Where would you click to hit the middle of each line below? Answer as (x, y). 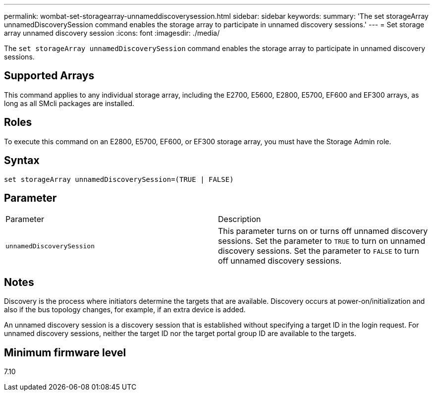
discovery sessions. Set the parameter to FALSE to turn (319, 251)
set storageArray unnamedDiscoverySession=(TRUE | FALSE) (119, 179)
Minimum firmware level (65, 352)
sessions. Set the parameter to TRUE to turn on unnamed (322, 241)
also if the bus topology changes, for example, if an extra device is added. (125, 310)
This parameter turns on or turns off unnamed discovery (323, 231)
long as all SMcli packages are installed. (69, 103)
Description (240, 219)
